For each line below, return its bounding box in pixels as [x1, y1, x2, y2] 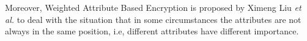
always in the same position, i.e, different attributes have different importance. [5, 25, 299, 37]
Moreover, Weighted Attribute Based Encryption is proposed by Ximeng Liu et [5, 1, 301, 13]
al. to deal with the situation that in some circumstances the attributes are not [5, 13, 301, 25]
